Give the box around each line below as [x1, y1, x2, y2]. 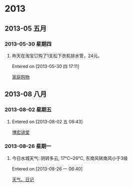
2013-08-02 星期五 [4, 106, 52, 113]
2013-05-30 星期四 [4, 40, 52, 47]
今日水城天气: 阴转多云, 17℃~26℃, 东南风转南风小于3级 [11, 155, 128, 161]
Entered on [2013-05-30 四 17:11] [11, 63, 80, 69]
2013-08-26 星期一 [4, 143, 52, 150]
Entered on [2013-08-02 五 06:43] [11, 118, 83, 124]
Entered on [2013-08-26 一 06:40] [11, 165, 83, 171]
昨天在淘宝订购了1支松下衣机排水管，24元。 [11, 52, 103, 58]
